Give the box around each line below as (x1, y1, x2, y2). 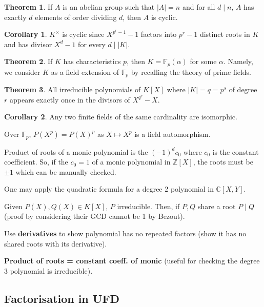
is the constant (212, 146, 259, 157)
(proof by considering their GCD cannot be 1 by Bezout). (4, 211, 185, 221)
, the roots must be (193, 156, 253, 167)
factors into (140, 29, 177, 39)
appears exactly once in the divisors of (9, 94, 130, 105)
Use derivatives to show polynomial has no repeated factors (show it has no (4, 228, 247, 239)
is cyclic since (62, 29, 105, 39)
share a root (197, 200, 236, 211)
